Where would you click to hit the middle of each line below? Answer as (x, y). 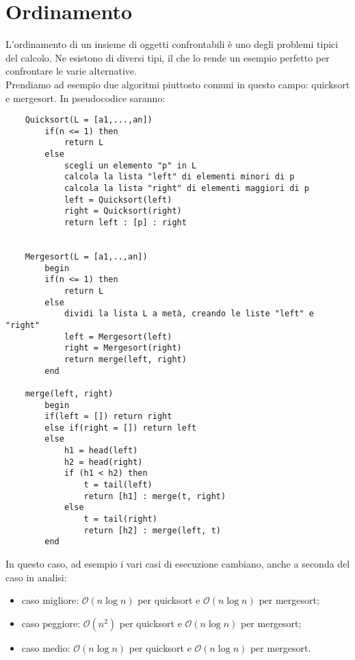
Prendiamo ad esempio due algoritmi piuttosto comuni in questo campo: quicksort (178, 84)
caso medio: (46, 647)
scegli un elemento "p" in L (130, 165)
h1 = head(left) (101, 451)
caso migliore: (50, 600)
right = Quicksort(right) (123, 211)
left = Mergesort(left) (118, 337)
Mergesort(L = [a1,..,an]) (86, 256)
